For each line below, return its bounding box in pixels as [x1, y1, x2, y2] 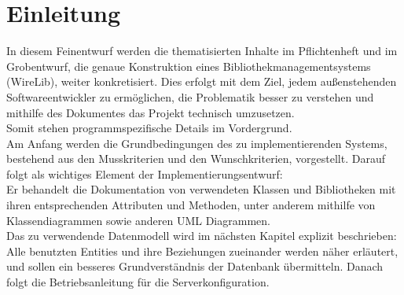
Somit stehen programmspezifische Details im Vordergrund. [6, 120, 292, 136]
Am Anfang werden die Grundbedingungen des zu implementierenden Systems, [6, 135, 387, 151]
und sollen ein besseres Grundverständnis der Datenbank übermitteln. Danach [6, 258, 384, 275]
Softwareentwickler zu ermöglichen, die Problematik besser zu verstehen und [6, 88, 374, 105]
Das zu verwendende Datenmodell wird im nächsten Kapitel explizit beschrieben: [6, 227, 397, 244]
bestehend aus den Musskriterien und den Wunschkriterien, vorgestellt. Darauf [6, 150, 386, 167]
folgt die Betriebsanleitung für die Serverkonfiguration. [6, 274, 270, 290]
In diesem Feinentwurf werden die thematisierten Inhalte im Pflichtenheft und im [6, 42, 398, 59]
